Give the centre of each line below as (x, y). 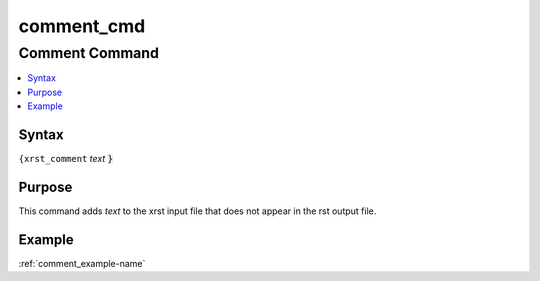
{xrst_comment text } (66, 159)
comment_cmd (82, 26)
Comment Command (89, 53)
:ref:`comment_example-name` (82, 263)
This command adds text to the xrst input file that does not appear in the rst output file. (197, 211)
